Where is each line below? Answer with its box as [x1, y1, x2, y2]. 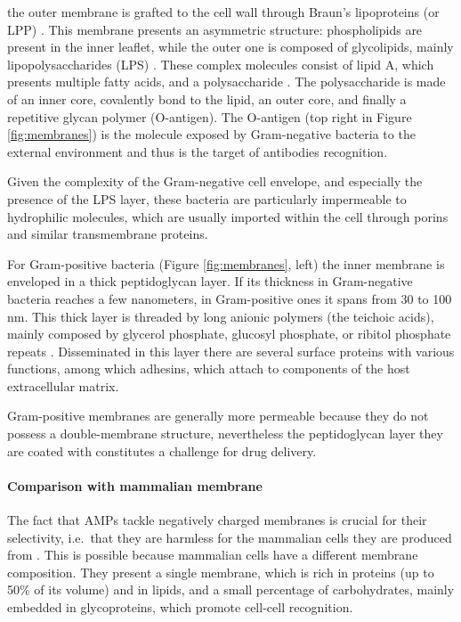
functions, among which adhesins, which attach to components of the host [7, 359, 410, 378]
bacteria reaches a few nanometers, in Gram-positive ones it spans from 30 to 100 [7, 289, 452, 307]
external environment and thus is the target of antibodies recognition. [7, 142, 388, 160]
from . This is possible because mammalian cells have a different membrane [7, 545, 418, 564]
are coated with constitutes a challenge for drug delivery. [7, 441, 317, 460]
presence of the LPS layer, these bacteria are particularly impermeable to [7, 189, 407, 208]
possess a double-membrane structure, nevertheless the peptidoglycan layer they [7, 424, 443, 443]
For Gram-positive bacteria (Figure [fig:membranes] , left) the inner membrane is [7, 254, 445, 273]
